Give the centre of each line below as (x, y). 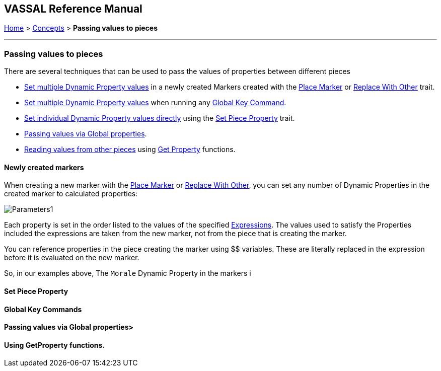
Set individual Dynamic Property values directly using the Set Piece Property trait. (160, 118)
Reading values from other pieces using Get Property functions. (130, 150)
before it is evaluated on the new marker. (72, 258)
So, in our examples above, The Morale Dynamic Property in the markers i (128, 273)
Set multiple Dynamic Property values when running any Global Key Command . (155, 103)
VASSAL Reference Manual (73, 9)
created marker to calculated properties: (71, 194)
